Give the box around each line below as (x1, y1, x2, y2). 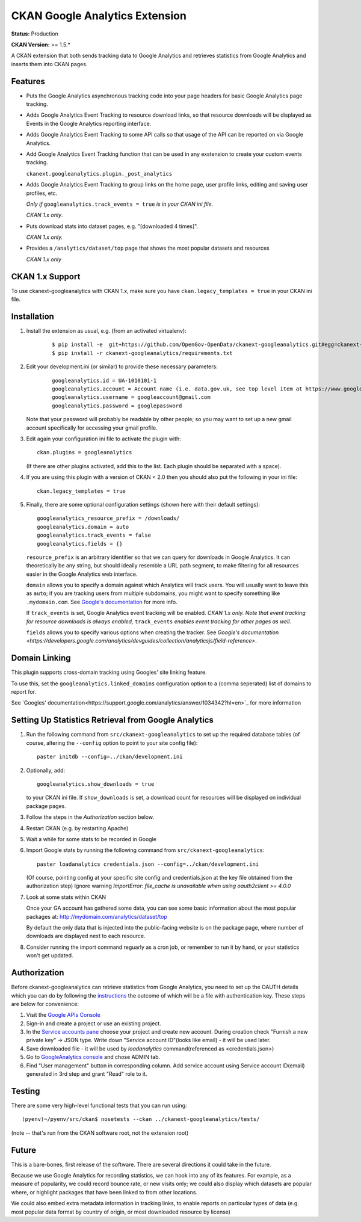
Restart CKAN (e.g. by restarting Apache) (26, 824, 129, 832)
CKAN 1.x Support (11, 271, 81, 282)
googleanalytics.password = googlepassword (52, 402, 182, 409)
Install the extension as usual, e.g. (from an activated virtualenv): (26, 327, 187, 335)
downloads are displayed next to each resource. (26, 933, 146, 940)
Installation (11, 311, 54, 321)
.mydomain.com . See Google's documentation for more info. (26, 598, 177, 605)
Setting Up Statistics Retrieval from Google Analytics (11, 715, 214, 725)
